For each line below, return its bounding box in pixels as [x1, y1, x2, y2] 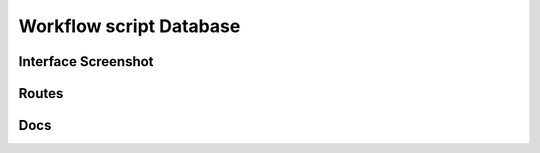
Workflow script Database [18, 15, 241, 37]
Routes [18, 85, 64, 102]
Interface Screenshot [18, 53, 154, 70]
